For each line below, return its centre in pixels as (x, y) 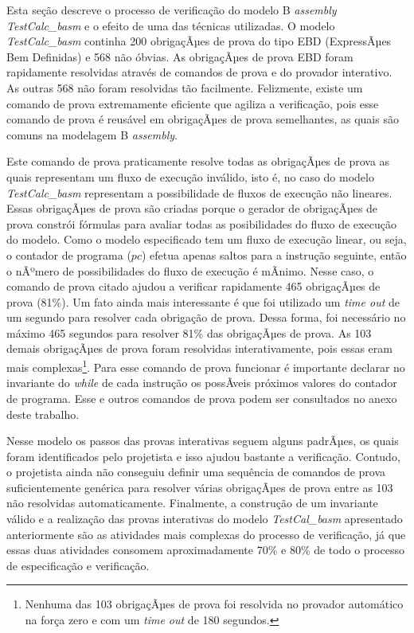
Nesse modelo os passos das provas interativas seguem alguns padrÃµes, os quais (203, 441)
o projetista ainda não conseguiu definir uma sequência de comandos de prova (196, 472)
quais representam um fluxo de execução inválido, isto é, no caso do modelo (190, 176)
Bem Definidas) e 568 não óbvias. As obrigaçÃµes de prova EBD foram (180, 56)
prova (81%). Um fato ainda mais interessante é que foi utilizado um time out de (203, 301)
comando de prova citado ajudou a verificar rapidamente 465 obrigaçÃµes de (193, 286)
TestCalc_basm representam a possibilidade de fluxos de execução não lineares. (199, 192)
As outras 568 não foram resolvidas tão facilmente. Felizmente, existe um (185, 87)
